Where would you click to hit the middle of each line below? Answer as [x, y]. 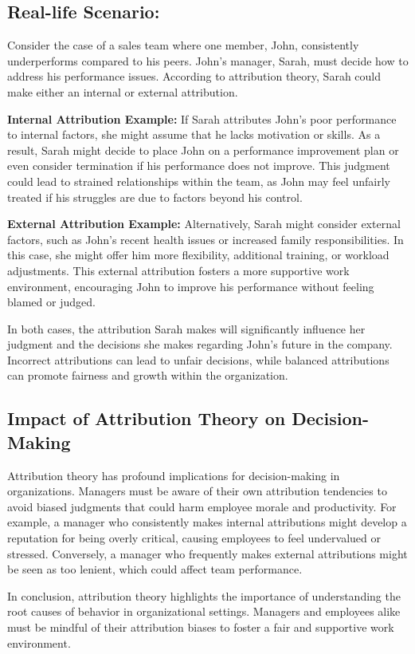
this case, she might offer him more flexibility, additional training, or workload [198, 255]
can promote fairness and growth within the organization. [148, 375]
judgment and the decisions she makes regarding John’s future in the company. [200, 344]
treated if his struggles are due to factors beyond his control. [155, 197]
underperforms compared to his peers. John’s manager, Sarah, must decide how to [208, 60]
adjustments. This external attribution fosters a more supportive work [178, 270]
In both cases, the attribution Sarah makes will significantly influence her [186, 328]
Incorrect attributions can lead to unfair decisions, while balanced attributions [198, 359]
